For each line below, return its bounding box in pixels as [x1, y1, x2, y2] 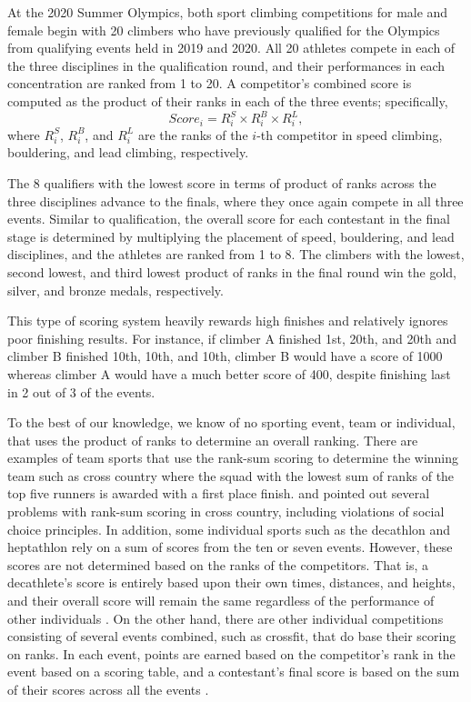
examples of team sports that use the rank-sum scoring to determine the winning [7, 448, 459, 467]
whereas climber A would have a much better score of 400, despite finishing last [7, 364, 451, 383]
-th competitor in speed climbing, [256, 125, 443, 144]
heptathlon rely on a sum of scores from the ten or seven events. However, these [7, 537, 453, 557]
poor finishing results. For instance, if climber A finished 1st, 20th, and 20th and [7, 328, 456, 347]
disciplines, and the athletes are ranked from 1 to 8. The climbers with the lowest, [7, 245, 465, 264]
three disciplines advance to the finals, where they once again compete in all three [7, 191, 464, 210]
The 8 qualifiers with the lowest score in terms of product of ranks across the [7, 173, 436, 192]
